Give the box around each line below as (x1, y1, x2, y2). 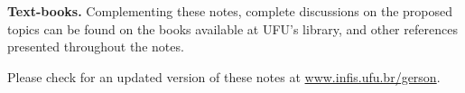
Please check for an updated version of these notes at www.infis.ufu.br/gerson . (7, 67, 441, 86)
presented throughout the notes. (7, 37, 184, 56)
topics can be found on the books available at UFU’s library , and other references (7, 19, 458, 38)
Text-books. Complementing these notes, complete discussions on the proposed (7, 2, 453, 20)
